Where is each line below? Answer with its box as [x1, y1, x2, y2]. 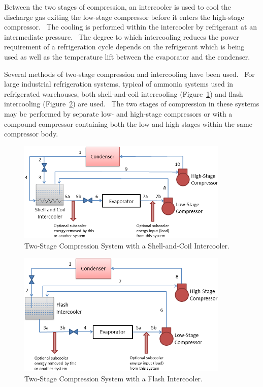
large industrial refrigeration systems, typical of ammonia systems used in [4, 78, 234, 89]
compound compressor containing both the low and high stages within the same [4, 118, 252, 129]
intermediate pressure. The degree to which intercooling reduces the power [4, 31, 239, 42]
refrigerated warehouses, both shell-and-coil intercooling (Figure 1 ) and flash [4, 88, 243, 99]
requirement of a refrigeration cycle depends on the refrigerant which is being [4, 41, 245, 52]
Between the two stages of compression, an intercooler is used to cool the [4, 2, 231, 12]
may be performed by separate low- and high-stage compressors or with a [4, 108, 233, 119]
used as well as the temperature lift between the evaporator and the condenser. [4, 51, 250, 62]
